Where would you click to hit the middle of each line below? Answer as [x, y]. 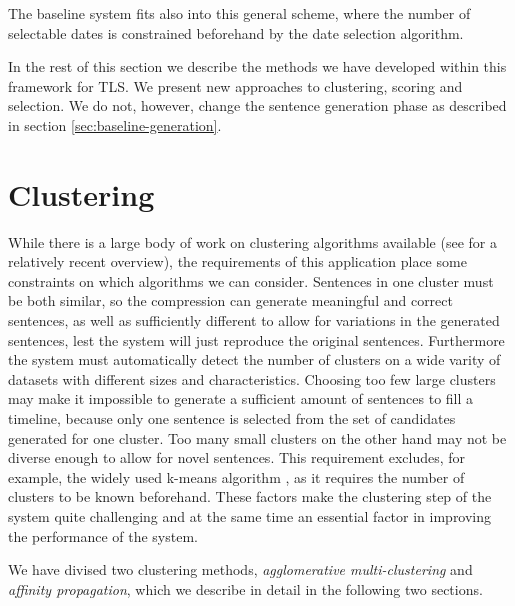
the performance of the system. [103, 535]
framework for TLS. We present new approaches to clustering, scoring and [235, 85]
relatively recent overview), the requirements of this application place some [237, 261]
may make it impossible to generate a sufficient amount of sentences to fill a [241, 398]
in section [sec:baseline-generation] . [115, 124]
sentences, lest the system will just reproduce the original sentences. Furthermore [256, 339]
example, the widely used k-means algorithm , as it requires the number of [236, 476]
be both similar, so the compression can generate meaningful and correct [230, 300]
